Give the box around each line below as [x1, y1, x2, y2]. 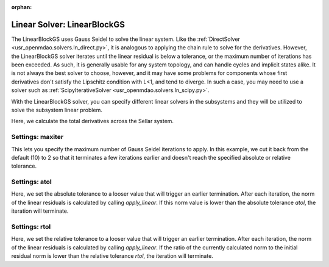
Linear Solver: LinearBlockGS [11, 19, 125, 30]
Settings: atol [11, 177, 52, 186]
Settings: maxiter [11, 133, 64, 141]
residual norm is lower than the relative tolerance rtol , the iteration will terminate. [11, 252, 213, 260]
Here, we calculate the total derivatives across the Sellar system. [11, 118, 174, 125]
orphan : [11, 4, 32, 10]
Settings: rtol [11, 222, 51, 231]
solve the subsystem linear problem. [11, 107, 103, 114]
